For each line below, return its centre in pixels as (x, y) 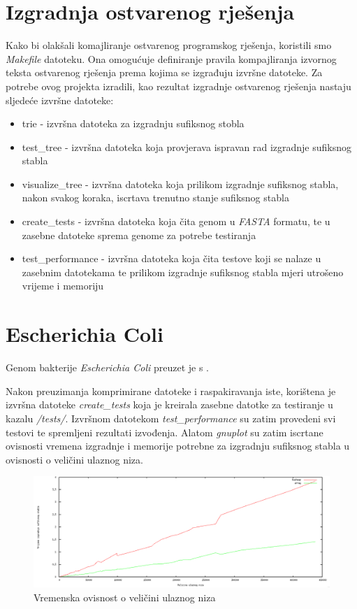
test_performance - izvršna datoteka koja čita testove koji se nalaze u (172, 258)
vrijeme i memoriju (63, 286)
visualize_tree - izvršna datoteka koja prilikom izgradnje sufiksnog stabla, (180, 184)
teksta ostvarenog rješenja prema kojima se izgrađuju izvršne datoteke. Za (164, 72)
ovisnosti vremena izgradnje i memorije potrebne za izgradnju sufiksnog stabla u (178, 446)
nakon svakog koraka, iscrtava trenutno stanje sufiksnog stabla (155, 198)
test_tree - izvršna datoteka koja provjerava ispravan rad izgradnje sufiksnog (187, 146)
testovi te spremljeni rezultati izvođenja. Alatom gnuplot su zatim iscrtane (165, 432)
